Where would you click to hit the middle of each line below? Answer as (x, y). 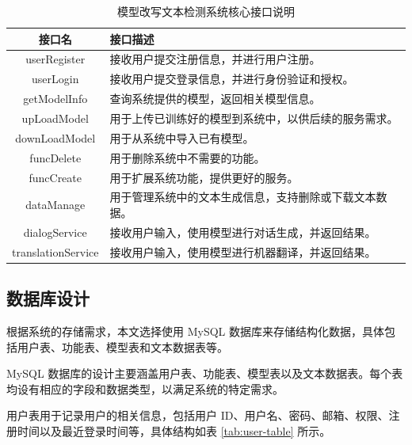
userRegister (55, 59)
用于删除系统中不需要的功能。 (187, 157)
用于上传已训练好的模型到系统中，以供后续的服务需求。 (254, 118)
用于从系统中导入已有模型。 (182, 137)
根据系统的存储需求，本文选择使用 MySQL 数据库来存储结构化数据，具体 (195, 331)
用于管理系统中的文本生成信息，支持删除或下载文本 (243, 197)
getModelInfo (55, 99)
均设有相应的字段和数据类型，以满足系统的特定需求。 (145, 388)
